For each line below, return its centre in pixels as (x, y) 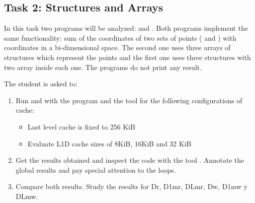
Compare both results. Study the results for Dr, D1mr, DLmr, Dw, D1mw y (131, 186)
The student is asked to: (41, 84)
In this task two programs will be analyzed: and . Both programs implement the (126, 28)
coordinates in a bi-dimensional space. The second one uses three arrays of (117, 47)
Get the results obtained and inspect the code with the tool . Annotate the (130, 160)
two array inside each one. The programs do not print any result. (103, 67)
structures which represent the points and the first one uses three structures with (127, 57)
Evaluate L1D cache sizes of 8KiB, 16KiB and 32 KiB (109, 143)
